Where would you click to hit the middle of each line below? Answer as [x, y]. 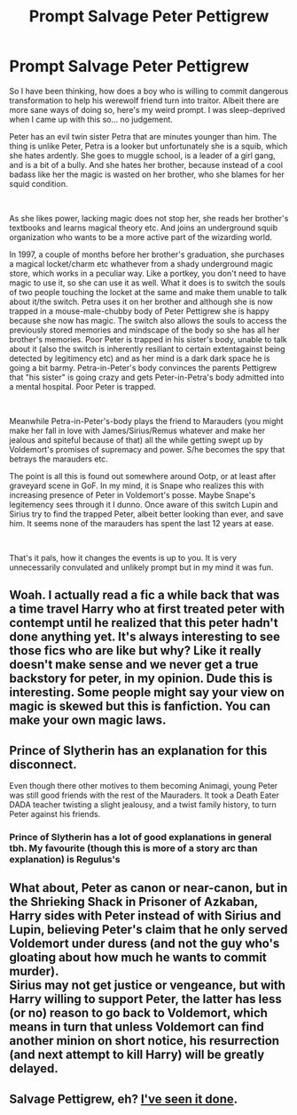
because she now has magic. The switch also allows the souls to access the [148, 320]
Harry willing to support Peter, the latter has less [145, 999]
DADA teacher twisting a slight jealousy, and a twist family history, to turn [143, 805]
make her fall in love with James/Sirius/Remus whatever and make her [137, 430]
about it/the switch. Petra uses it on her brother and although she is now [141, 301]
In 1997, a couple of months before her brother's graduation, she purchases [147, 254]
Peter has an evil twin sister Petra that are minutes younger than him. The [143, 136]
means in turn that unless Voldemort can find [137, 1027]
